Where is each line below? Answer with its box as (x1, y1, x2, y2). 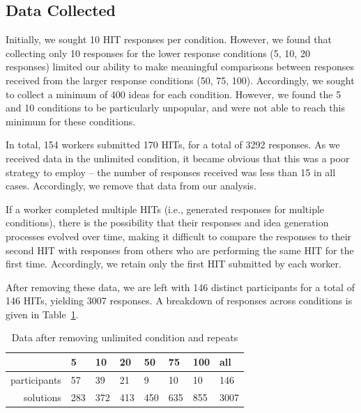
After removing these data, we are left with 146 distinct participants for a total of (6, 279, 355, 294)
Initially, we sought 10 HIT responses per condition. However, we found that (6, 32, 332, 47)
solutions (24, 389, 61, 404)
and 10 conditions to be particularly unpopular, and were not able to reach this (6, 100, 345, 115)
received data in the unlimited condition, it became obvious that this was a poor (6, 150, 350, 165)
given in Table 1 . (6, 306, 79, 321)
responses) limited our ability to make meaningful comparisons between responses (6, 59, 355, 74)
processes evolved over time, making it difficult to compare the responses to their (6, 228, 352, 243)
